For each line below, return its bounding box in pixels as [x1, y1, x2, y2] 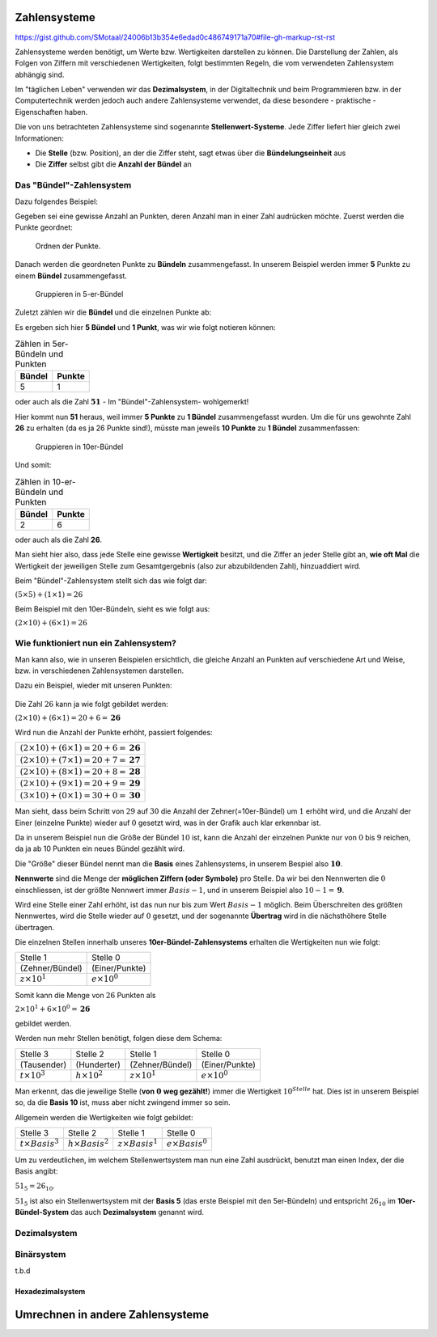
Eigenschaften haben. [15, 107, 88, 116]
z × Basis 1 [117, 1136, 158, 1149]
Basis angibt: [15, 1166, 58, 1176]
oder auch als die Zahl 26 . [15, 535, 103, 544]
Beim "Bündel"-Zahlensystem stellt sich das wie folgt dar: [15, 575, 208, 586]
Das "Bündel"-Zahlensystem [15, 180, 132, 191]
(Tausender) [19, 1059, 67, 1070]
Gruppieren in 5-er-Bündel [35, 289, 124, 298]
